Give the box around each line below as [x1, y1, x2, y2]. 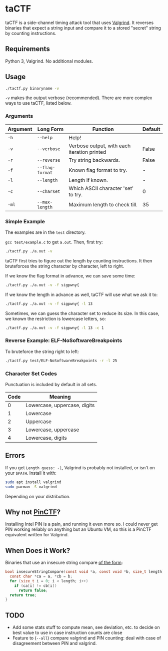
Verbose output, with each [68, 142, 131, 149]
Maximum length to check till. [68, 201, 137, 208]
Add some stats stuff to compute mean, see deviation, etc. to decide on [12, 624, 160, 630]
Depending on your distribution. [5, 493, 71, 499]
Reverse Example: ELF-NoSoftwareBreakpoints [5, 337, 122, 344]
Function [92, 126, 114, 133]
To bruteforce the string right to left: [5, 349, 79, 355]
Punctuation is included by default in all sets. [5, 382, 97, 387]
